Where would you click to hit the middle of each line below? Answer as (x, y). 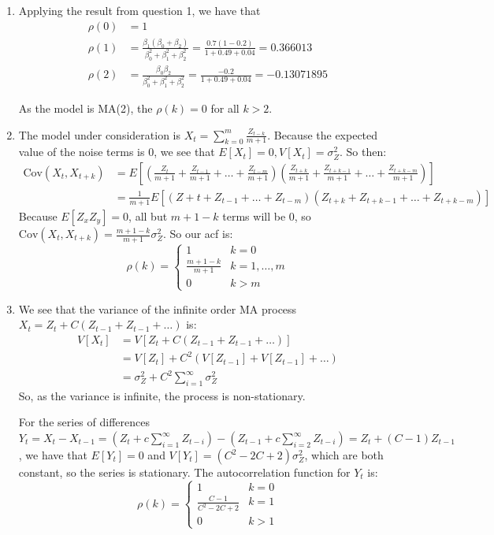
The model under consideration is (99, 134)
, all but (148, 216)
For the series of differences (84, 422)
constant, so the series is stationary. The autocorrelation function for (184, 472)
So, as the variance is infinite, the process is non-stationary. (162, 395)
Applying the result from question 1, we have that (139, 10)
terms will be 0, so (267, 216)
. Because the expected (323, 134)
